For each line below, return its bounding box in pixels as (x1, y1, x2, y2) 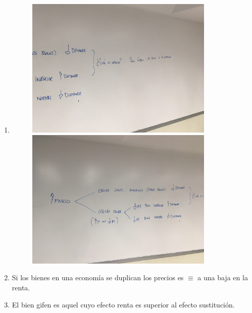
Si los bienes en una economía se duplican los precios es (12, 272, 184, 283)
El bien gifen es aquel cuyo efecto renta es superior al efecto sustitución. (12, 299, 235, 309)
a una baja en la (197, 272, 248, 283)
